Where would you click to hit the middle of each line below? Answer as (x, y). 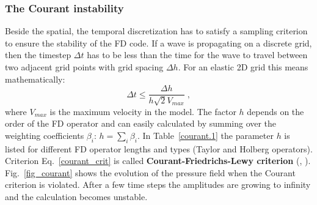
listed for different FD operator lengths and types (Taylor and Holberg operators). (159, 148)
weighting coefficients (45, 135)
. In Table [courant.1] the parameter (205, 135)
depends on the (275, 111)
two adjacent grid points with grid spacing (84, 67)
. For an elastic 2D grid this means (243, 67)
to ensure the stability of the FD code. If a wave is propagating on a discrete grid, (158, 43)
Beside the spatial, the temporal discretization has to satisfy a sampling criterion (156, 31)
